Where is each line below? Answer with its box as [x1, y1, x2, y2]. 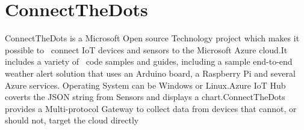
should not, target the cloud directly [5, 114, 139, 126]
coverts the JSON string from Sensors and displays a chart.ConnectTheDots [5, 90, 285, 103]
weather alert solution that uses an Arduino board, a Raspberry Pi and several [5, 66, 296, 79]
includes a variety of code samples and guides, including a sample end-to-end [5, 55, 293, 68]
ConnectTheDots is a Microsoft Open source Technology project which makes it [5, 32, 300, 44]
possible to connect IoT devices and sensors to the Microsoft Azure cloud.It [5, 43, 288, 56]
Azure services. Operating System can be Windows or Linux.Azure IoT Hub [5, 78, 286, 91]
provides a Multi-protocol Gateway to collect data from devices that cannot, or [5, 102, 297, 114]
